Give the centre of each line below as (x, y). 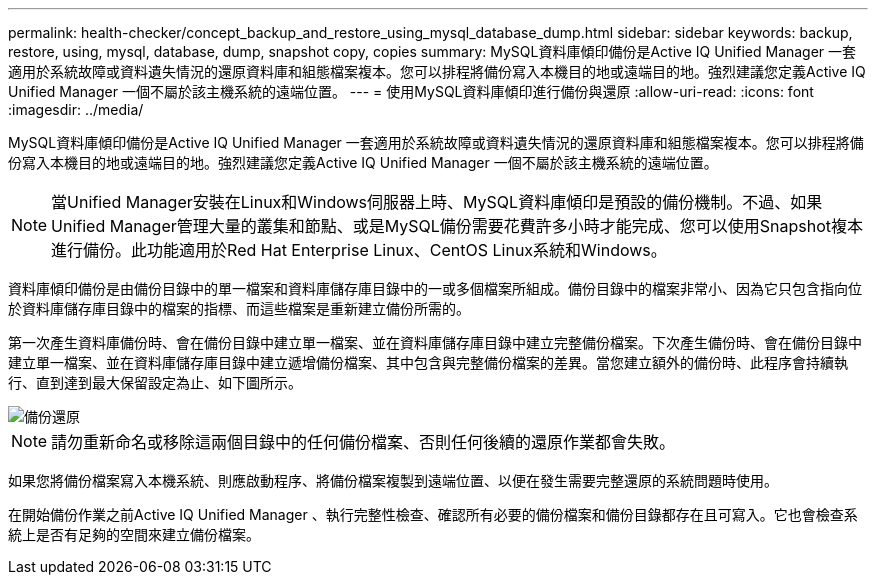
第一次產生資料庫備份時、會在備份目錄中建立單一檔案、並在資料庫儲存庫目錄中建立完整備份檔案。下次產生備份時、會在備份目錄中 (435, 342)
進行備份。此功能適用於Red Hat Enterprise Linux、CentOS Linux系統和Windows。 (359, 250)
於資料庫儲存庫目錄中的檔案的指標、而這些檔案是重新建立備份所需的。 (239, 308)
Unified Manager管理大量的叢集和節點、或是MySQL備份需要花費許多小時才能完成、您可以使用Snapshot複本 (457, 226)
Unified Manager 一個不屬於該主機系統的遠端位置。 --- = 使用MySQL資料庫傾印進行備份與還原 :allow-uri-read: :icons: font (411, 91)
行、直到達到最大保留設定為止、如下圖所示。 (155, 382)
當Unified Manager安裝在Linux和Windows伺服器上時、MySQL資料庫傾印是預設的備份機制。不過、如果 (437, 202)
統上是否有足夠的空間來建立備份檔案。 (134, 534)
